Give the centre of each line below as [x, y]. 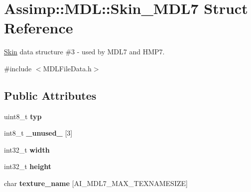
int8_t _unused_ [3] [38, 133]
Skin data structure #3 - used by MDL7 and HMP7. [84, 52]
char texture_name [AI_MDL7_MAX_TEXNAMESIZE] [96, 183]
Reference [39, 28]
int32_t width [27, 149]
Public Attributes [50, 95]
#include [18, 68]
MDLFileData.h [67, 68]
